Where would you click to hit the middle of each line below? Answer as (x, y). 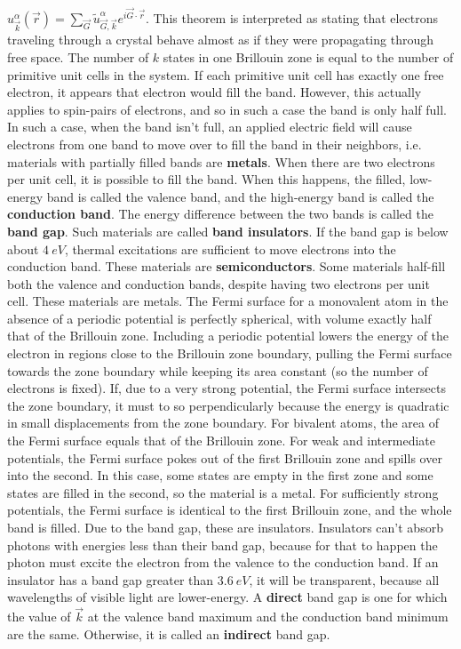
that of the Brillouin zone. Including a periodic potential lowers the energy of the (228, 336)
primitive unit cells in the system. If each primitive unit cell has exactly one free (226, 74)
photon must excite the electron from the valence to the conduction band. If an (223, 562)
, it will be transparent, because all (344, 579)
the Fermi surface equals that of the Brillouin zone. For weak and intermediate (221, 441)
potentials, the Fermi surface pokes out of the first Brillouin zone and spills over (225, 457)
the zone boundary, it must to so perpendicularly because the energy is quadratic (228, 405)
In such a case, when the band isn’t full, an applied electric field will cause (210, 127)
